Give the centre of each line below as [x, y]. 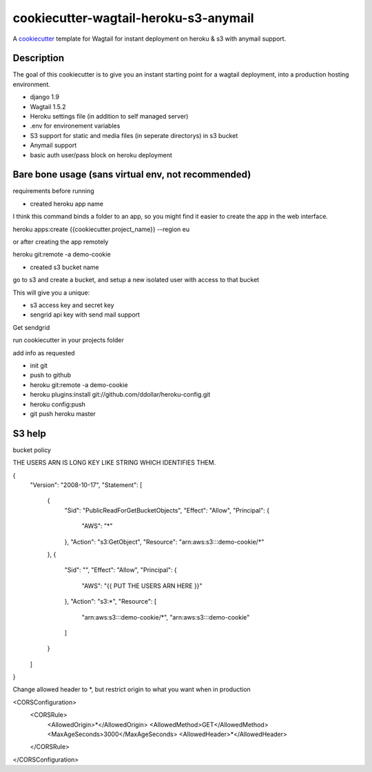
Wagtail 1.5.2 [48, 106]
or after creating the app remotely [61, 242]
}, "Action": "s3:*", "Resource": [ [111, 602]
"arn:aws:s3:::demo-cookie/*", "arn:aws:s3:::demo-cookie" [166, 617]
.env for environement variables [75, 126]
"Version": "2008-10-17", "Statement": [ [86, 485]
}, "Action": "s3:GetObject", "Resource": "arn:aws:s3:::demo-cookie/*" [164, 542]
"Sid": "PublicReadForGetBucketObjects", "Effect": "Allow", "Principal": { [167, 510]
